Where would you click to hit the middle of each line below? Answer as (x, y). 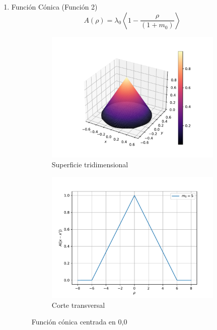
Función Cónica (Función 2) (54, 7)
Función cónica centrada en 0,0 (79, 322)
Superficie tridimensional (90, 164)
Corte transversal (78, 305)
